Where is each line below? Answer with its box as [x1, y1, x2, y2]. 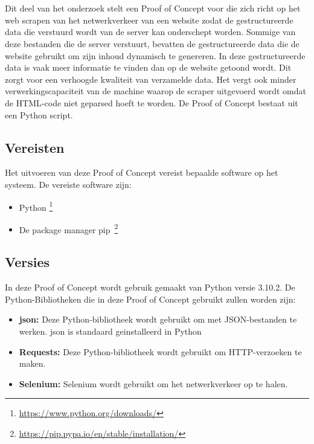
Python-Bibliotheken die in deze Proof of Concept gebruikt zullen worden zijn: [5, 292, 296, 305]
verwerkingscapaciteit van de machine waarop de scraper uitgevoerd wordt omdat [5, 85, 306, 97]
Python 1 [19, 199, 53, 213]
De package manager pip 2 [19, 221, 118, 236]
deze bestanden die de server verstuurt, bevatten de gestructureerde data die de [5, 37, 300, 50]
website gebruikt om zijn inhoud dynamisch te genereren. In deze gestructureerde [5, 49, 306, 62]
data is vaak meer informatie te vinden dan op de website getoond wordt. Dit [5, 61, 292, 74]
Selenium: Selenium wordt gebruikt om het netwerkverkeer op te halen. [19, 377, 288, 390]
